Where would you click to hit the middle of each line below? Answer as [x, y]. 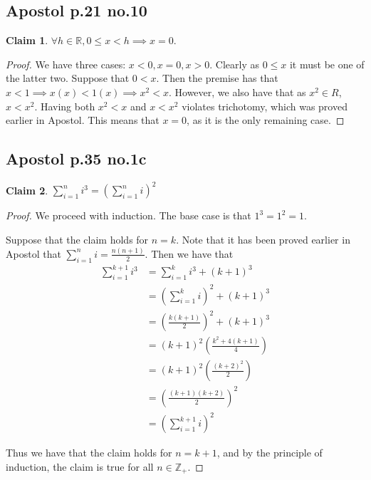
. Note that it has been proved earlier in [263, 240]
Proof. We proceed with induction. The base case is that [129, 215]
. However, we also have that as [237, 92]
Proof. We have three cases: [66, 64]
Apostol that [33, 253]
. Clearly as [234, 64]
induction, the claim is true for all [80, 466]
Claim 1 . [27, 40]
